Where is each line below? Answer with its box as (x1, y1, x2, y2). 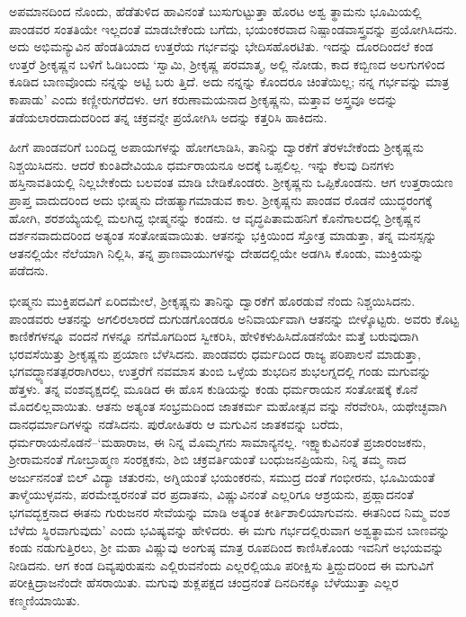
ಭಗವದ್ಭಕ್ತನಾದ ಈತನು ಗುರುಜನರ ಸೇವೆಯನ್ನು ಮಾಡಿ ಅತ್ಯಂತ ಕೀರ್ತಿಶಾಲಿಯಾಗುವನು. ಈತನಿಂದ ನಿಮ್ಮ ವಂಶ (9, 503, 451, 522)
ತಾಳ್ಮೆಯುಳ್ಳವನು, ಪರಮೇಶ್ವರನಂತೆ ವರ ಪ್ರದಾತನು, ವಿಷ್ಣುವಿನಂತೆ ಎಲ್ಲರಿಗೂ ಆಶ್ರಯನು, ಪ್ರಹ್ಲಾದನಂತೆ (9, 485, 415, 504)
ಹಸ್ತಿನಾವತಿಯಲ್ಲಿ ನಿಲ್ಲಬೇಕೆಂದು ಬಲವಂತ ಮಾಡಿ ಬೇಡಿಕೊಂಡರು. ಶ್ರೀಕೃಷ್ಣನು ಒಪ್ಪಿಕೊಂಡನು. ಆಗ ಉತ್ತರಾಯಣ (9, 173, 453, 192)
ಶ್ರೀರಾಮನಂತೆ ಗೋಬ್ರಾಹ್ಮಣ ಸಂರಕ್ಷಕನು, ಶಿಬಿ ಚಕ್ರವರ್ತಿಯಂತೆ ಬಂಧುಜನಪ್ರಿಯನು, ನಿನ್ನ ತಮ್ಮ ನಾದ (9, 450, 407, 469)
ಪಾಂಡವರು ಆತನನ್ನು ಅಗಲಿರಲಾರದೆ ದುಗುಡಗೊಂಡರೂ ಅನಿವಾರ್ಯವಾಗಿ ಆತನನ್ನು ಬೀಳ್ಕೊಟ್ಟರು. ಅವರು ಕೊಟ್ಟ (9, 308, 459, 327)
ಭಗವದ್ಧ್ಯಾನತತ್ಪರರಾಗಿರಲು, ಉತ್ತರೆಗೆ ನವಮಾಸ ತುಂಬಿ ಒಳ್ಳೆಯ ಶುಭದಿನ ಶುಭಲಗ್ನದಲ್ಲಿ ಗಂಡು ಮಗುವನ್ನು (9, 362, 431, 380)
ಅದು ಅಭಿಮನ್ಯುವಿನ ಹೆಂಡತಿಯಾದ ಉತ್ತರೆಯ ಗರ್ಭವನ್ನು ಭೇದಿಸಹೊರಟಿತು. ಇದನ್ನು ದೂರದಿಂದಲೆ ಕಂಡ (9, 37, 434, 56)
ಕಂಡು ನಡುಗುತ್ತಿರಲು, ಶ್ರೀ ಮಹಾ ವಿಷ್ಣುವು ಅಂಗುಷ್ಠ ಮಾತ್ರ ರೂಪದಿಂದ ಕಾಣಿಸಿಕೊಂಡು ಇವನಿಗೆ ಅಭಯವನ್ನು (9, 538, 444, 557)
